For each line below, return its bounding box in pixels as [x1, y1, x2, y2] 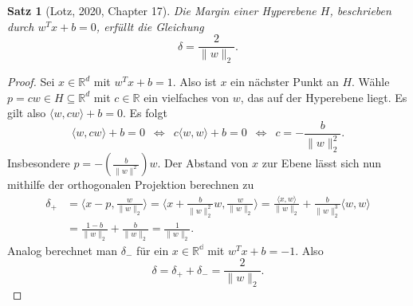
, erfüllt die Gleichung [96, 18, 204, 34]
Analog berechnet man [7, 241, 118, 258]
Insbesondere [7, 155, 70, 171]
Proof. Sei [7, 73, 55, 90]
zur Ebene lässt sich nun [262, 155, 382, 171]
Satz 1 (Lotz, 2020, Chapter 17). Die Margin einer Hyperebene [7, 2, 317, 18]
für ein [136, 241, 169, 258]
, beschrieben [329, 2, 391, 18]
